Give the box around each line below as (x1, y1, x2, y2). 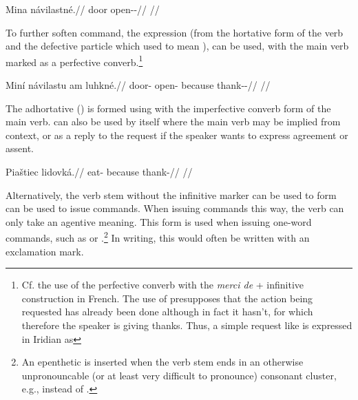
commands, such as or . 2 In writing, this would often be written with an (6, 229, 310, 245)
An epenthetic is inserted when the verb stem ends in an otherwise (21, 355, 304, 369)
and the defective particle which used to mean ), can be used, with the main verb (6, 39, 349, 53)
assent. (6, 141, 34, 156)
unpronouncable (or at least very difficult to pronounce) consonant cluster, (21, 368, 337, 382)
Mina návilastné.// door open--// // (6, 2, 160, 16)
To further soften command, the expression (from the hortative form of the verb (6, 25, 344, 39)
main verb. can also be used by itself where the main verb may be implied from (6, 114, 341, 129)
